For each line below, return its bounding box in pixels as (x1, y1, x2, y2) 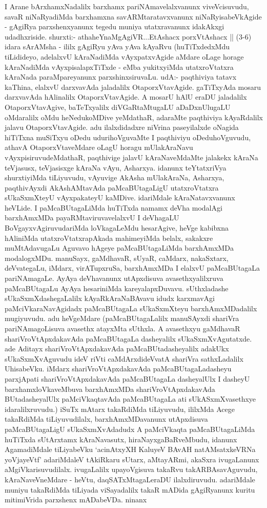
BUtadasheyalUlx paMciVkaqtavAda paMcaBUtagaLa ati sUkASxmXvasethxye (5, 393, 256, 404)
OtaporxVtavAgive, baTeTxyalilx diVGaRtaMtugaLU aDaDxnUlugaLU (5, 101, 231, 112)
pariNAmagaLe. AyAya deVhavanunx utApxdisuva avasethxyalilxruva (5, 273, 223, 284)
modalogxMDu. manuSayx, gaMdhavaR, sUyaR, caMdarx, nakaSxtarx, (5, 252, 229, 263)
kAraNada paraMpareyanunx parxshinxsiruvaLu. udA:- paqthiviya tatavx (5, 71, 237, 82)
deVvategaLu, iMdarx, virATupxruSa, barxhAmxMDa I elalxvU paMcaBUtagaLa (5, 262, 260, 273)
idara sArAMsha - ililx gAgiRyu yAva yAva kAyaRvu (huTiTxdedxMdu (5, 41, 230, 52)
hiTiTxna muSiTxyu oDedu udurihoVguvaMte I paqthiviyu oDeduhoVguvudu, (5, 131, 251, 142)
